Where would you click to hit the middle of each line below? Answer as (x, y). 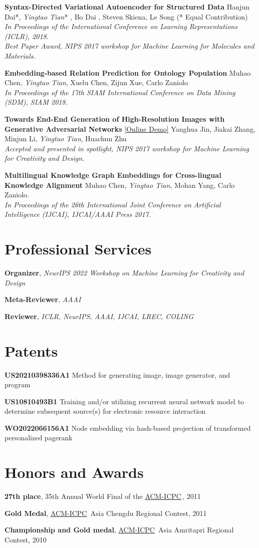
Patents (31, 350)
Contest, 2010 (26, 539)
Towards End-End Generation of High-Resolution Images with (115, 118)
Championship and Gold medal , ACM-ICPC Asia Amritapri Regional (119, 530)
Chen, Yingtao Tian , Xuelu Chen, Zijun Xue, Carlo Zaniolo (96, 82)
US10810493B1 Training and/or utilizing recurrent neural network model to (124, 401)
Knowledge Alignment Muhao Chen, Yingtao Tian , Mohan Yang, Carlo (120, 185)
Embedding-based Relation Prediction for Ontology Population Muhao (128, 72)
